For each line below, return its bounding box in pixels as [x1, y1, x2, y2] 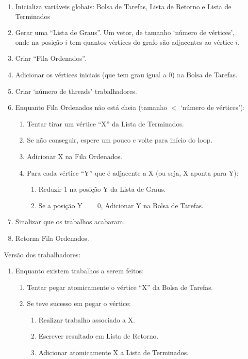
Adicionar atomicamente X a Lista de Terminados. [38, 347, 189, 358]
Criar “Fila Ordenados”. [15, 53, 86, 63]
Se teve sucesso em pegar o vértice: [27, 298, 131, 308]
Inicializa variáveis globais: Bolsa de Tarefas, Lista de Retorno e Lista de [15, 1, 231, 11]
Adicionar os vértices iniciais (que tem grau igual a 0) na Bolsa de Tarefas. [15, 69, 238, 79]
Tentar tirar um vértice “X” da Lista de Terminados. [27, 118, 184, 128]
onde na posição [15, 36, 63, 47]
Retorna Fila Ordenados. [15, 233, 89, 243]
